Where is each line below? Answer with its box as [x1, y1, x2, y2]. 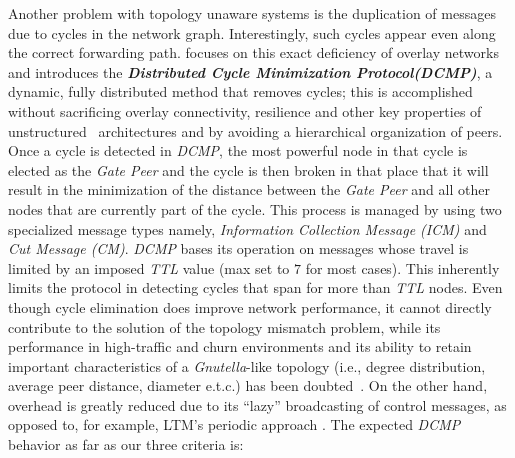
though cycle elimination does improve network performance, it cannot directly [8, 296, 492, 317]
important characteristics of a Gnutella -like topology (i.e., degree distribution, [8, 355, 486, 376]
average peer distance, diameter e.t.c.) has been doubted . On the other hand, [8, 375, 488, 396]
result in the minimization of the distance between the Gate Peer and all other [8, 179, 490, 200]
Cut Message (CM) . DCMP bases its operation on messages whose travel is [8, 238, 469, 259]
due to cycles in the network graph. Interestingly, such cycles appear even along [8, 22, 496, 43]
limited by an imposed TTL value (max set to [8, 257, 290, 278]
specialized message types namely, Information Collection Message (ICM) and [8, 218, 487, 239]
